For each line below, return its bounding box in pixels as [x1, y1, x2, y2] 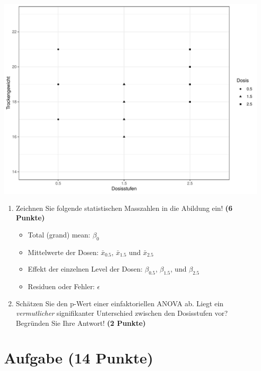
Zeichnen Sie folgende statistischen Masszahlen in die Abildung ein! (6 [16, 202, 232, 213]
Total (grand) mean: [28, 229, 90, 239]
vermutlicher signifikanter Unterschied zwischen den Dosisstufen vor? [16, 308, 228, 318]
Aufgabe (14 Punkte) [4, 347, 154, 367]
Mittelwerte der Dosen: [28, 246, 99, 257]
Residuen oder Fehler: [28, 281, 95, 291]
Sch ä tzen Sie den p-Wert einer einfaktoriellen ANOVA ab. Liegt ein [16, 298, 224, 308]
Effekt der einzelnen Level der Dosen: [28, 264, 143, 274]
